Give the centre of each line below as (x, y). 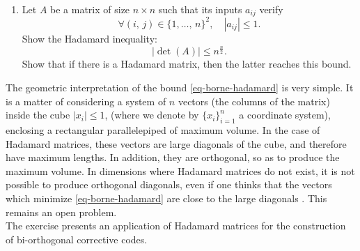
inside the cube (38, 115)
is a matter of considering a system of (86, 101)
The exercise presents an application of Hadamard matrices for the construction (176, 226)
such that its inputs (200, 9)
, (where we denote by (152, 115)
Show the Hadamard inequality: (89, 38)
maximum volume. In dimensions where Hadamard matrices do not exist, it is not (180, 170)
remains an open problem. (61, 212)
